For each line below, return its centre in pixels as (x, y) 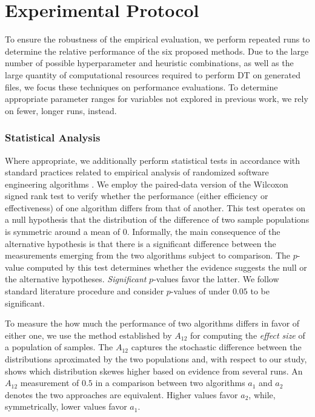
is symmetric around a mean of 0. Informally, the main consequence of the (143, 232)
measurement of (50, 383)
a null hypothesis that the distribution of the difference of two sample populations (157, 219)
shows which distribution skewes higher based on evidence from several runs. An (154, 371)
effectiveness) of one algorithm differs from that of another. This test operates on (155, 207)
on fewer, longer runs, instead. (61, 110)
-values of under (200, 291)
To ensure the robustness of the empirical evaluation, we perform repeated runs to (157, 39)
